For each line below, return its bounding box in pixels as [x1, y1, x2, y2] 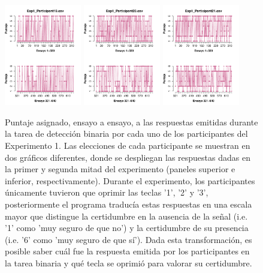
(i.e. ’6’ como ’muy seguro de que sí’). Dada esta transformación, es [5, 233, 252, 245]
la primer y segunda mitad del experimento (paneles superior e [5, 163, 235, 175]
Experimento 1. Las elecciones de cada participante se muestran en [5, 139, 250, 151]
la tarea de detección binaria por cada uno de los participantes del [5, 127, 248, 140]
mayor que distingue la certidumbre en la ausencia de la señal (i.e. [5, 209, 248, 222]
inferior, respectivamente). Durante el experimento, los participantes [5, 174, 255, 187]
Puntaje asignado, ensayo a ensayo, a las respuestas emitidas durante [5, 115, 258, 128]
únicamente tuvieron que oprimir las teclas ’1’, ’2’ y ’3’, [5, 186, 208, 199]
